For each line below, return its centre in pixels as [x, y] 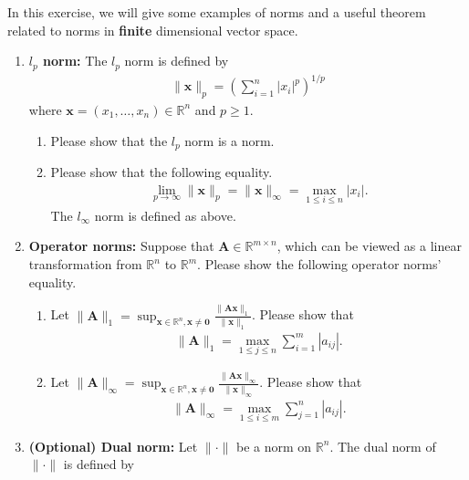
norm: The [75, 61]
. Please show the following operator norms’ [319, 264]
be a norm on [274, 446]
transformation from [85, 264]
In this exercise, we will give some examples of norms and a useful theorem [217, 12]
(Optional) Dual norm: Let [113, 446]
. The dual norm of [383, 446]
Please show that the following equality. [162, 172]
